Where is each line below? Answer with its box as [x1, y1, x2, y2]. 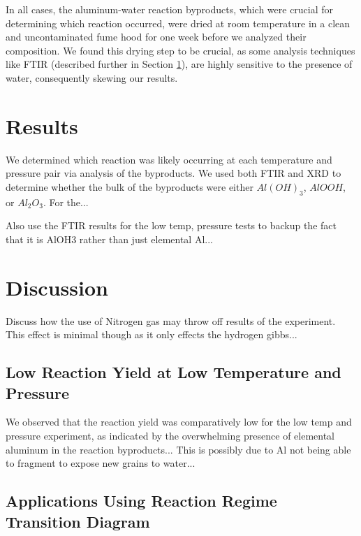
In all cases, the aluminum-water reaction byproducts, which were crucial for [6, 2, 334, 16]
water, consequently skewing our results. [6, 70, 178, 85]
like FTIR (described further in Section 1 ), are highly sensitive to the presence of [6, 57, 353, 71]
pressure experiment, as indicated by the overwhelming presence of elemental [6, 428, 335, 442]
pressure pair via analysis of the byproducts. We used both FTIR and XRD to [6, 166, 341, 180]
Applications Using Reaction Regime [6, 490, 277, 512]
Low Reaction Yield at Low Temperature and [6, 361, 341, 383]
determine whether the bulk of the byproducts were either [6, 179, 253, 194]
